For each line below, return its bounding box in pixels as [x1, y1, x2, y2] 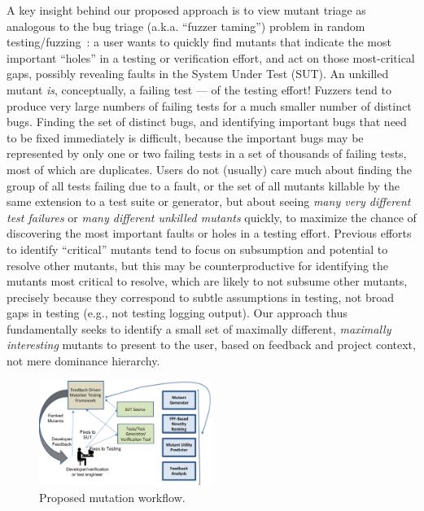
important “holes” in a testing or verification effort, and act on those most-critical [7, 49, 415, 66]
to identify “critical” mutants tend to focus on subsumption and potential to [7, 240, 388, 257]
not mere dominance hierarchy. [7, 352, 160, 369]
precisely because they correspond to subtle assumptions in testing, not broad [7, 288, 394, 305]
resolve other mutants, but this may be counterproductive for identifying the [7, 256, 389, 273]
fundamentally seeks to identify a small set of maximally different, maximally [7, 320, 391, 337]
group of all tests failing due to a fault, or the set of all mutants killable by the [7, 177, 400, 194]
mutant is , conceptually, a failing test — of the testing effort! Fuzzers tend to [7, 81, 391, 98]
